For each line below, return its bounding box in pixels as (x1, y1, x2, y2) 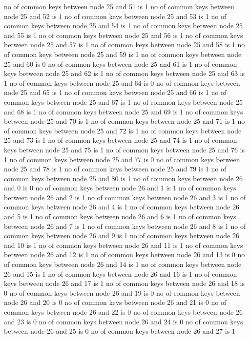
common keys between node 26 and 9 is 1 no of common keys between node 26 (4, 230, 239, 241)
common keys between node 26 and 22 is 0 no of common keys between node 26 (4, 307, 243, 317)
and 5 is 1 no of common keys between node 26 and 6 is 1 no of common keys (4, 211, 236, 222)
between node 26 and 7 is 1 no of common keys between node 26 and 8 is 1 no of (4, 221, 246, 231)
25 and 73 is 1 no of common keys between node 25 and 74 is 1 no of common (4, 135, 237, 145)
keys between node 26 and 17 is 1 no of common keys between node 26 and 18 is (4, 278, 245, 288)
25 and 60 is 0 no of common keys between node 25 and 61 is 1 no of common (4, 58, 237, 69)
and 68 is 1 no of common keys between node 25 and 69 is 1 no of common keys (4, 106, 243, 116)
